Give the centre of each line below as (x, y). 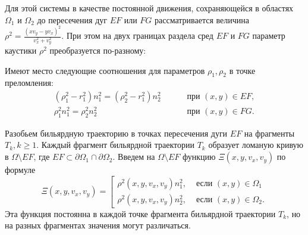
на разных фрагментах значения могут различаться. (98, 225)
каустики (21, 50)
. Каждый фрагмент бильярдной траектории (115, 145)
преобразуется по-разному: (98, 50)
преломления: (29, 83)
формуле (20, 170)
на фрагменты (269, 133)
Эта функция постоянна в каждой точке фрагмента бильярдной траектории (140, 213)
